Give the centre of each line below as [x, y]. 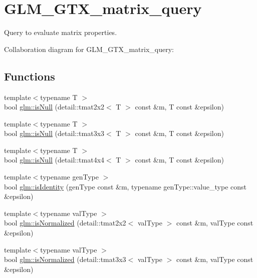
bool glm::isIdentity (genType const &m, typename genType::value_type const [125, 186]
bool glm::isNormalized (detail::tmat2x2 [65, 223]
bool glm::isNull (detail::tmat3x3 [54, 133]
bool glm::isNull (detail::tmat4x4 [54, 160]
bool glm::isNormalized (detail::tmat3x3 [65, 259]
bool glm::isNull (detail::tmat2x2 [54, 107]
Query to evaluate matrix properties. [61, 32]
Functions [30, 76]
